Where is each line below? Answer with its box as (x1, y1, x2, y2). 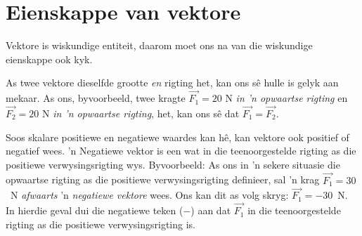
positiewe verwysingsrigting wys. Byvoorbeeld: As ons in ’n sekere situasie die (6, 157, 340, 171)
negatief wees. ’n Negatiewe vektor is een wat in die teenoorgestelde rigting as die (6, 143, 356, 158)
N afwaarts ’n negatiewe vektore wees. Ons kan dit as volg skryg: (10, 188, 289, 202)
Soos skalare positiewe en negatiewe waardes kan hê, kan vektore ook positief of (6, 129, 349, 144)
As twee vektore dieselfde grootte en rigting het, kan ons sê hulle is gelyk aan (6, 75, 339, 90)
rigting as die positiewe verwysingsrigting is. (6, 216, 196, 231)
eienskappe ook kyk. (6, 51, 93, 66)
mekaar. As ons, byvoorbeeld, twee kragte (6, 91, 186, 105)
